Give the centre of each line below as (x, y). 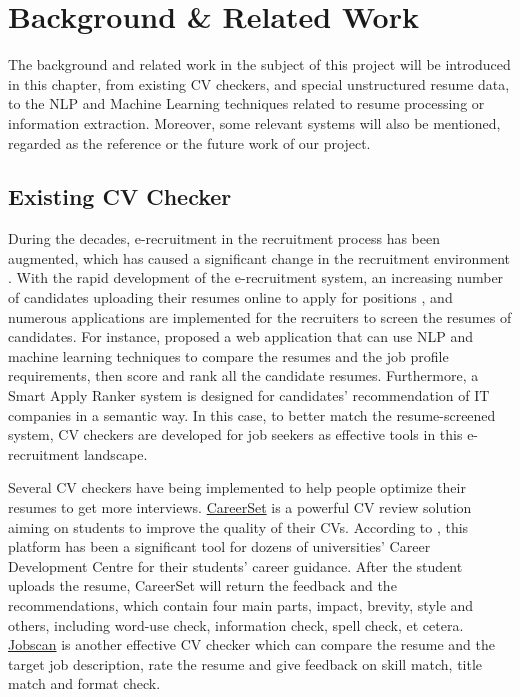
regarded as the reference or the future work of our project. (189, 142)
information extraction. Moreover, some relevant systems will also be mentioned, (254, 122)
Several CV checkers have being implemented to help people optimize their (237, 487)
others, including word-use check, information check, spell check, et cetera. (236, 624)
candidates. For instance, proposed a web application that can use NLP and (240, 336)
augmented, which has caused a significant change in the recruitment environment (259, 257)
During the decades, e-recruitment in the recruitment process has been (224, 238)
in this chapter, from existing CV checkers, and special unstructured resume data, (259, 83)
